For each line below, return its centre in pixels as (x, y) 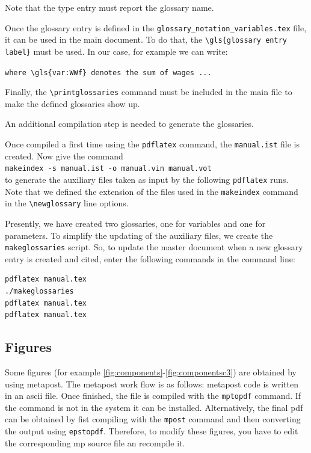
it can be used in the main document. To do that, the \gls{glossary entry (146, 39)
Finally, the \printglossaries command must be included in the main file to (149, 92)
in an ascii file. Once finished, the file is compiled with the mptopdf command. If (153, 396)
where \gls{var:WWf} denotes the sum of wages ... (108, 72)
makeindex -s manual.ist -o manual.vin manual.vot (108, 169)
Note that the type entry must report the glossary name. (109, 7)
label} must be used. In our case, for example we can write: (116, 51)
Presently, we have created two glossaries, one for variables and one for (135, 223)
